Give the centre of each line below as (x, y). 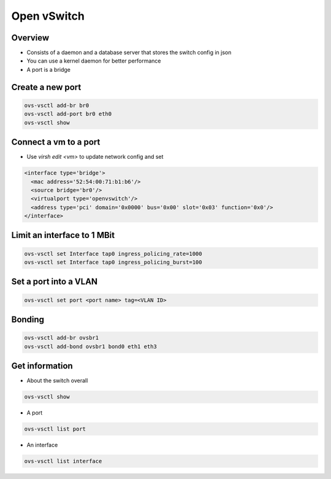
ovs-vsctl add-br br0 (57, 105)
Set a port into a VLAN (55, 282)
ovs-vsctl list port (55, 429)
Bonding (28, 320)
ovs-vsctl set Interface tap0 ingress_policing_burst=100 (113, 262)
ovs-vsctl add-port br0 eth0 (68, 114)
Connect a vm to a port (56, 142)
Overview (30, 38)
